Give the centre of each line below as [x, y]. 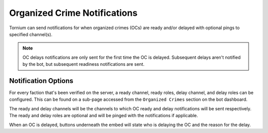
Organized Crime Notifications [73, 13]
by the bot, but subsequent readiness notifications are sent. [84, 64]
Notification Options [41, 81]
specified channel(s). [31, 34]
